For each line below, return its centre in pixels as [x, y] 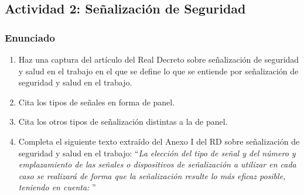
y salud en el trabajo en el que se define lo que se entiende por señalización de [158, 71]
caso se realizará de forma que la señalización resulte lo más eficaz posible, [152, 175]
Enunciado [30, 37]
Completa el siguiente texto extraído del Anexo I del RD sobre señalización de [159, 141]
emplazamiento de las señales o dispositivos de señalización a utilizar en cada [157, 164]
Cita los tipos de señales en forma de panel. [97, 102]
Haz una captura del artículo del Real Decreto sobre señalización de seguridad [159, 59]
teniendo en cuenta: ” [57, 187]
